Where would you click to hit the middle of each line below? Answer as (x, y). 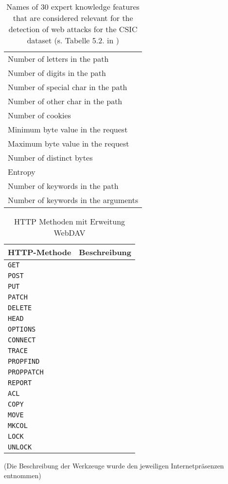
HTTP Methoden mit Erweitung (70, 221)
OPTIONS (22, 329)
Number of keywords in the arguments (73, 200)
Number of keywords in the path (63, 186)
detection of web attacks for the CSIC (73, 29)
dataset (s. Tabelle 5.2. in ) (73, 40)
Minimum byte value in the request (68, 129)
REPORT (20, 383)
